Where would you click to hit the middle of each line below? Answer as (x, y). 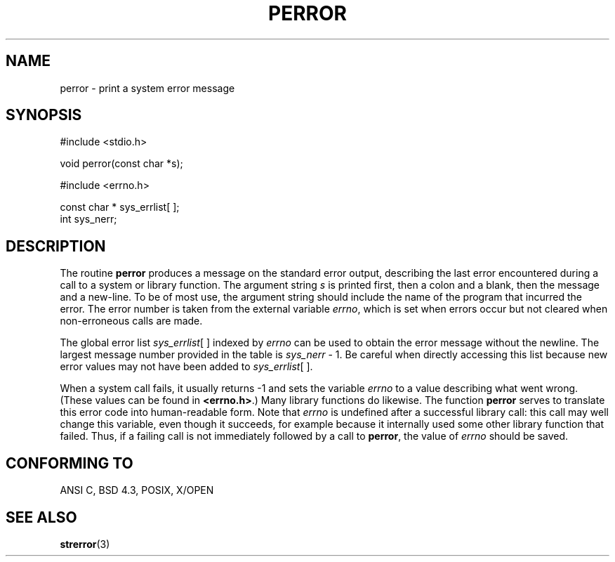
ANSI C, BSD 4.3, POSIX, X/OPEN (137, 490)
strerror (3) (85, 544)
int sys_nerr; (88, 219)
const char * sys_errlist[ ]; (120, 207)
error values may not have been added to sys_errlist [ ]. (186, 367)
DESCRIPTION (56, 246)
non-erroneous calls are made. (131, 321)
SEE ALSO (41, 517)
